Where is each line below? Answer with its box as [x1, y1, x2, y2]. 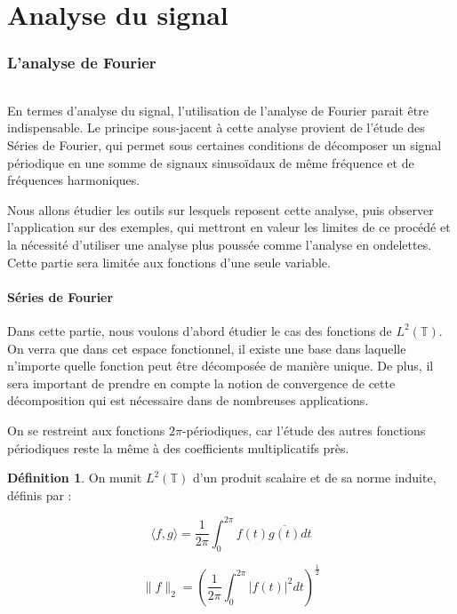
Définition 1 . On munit [7, 468, 142, 487]
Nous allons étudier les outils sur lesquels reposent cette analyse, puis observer [7, 200, 434, 219]
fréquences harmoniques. [7, 171, 140, 189]
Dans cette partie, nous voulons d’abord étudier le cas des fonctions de [7, 321, 392, 339]
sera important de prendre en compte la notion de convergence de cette [7, 373, 396, 392]
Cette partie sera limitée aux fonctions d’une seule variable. [7, 252, 331, 271]
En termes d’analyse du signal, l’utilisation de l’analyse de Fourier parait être [7, 100, 429, 119]
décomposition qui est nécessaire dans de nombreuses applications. [7, 391, 369, 410]
